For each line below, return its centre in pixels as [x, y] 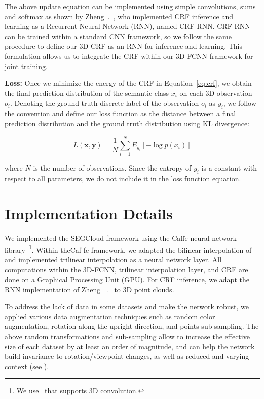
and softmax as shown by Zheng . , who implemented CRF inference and [119, 16]
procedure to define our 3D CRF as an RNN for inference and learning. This [124, 46]
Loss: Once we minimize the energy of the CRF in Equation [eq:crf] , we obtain [128, 83]
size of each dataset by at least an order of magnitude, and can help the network [130, 346]
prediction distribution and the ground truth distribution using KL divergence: [127, 123]
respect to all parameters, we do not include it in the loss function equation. [123, 178]
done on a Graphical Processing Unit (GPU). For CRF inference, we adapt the [127, 279]
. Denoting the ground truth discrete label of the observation [104, 103]
